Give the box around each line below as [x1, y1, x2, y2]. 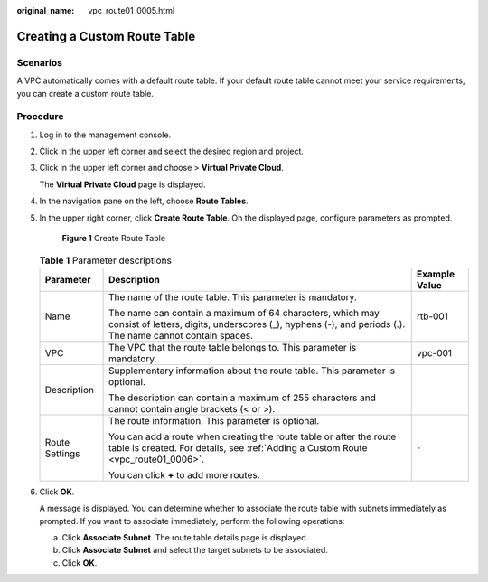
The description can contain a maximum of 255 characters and [108, 391, 377, 404]
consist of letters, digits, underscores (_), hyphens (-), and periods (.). [108, 317, 406, 330]
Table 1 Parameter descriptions [39, 254, 172, 267]
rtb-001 [416, 310, 449, 323]
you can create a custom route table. [16, 88, 154, 99]
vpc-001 [416, 346, 452, 359]
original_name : [16, 5, 75, 15]
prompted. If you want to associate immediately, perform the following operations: [39, 515, 345, 526]
